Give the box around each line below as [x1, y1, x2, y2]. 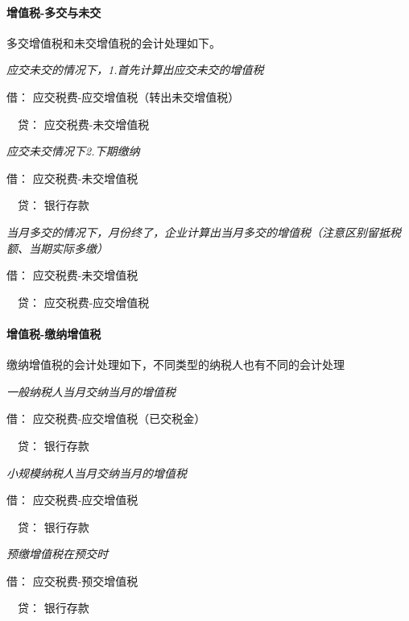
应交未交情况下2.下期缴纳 [6, 143, 140, 159]
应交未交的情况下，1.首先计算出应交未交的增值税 [6, 61, 264, 78]
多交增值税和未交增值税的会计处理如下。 [6, 34, 221, 51]
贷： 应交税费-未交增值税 [17, 115, 150, 132]
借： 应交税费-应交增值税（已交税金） [6, 410, 206, 427]
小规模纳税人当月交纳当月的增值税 [6, 464, 187, 481]
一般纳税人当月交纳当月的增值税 [6, 383, 176, 400]
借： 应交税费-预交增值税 [6, 572, 138, 589]
